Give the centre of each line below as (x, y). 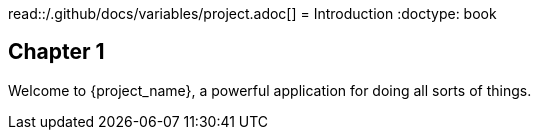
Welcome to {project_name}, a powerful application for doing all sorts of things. (270, 90)
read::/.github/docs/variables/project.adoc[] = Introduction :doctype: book (252, 13)
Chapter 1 (56, 52)
